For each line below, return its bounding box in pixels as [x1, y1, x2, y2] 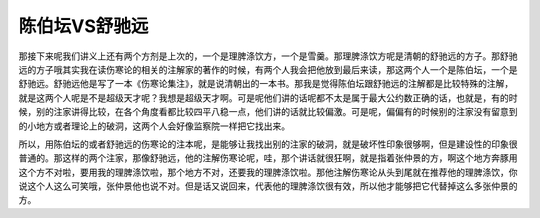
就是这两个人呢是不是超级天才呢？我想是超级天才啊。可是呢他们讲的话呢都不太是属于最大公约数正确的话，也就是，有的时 [18, 91, 518, 104]
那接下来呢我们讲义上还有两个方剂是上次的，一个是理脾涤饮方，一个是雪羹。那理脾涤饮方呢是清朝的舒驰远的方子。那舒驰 [18, 50, 518, 62]
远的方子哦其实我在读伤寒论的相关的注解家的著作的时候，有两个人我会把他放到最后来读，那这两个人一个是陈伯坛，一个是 [18, 63, 518, 75]
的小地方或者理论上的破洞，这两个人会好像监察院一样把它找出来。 [18, 120, 290, 132]
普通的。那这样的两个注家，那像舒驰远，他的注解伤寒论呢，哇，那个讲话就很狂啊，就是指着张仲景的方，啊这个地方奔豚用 [18, 152, 518, 164]
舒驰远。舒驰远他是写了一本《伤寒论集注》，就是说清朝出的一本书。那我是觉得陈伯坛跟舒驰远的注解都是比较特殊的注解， [18, 78, 514, 90]
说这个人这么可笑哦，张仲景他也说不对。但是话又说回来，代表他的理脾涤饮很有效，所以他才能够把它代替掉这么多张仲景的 [18, 180, 518, 192]
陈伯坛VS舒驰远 [18, 15, 149, 37]
